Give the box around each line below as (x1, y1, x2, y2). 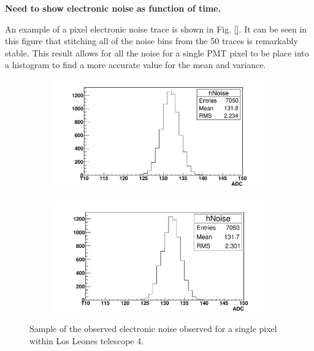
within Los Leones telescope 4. (29, 334, 144, 347)
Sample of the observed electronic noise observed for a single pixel (29, 322, 277, 334)
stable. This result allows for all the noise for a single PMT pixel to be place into (5, 46, 309, 59)
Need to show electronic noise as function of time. (5, 2, 221, 14)
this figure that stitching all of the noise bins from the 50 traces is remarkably (5, 34, 298, 47)
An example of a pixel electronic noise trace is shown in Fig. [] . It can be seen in (5, 22, 307, 35)
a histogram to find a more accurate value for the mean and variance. (5, 58, 266, 71)
